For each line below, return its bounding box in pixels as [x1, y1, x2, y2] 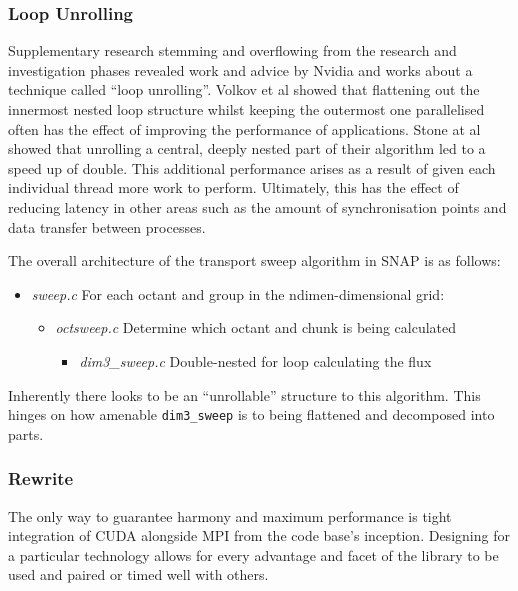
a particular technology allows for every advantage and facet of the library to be [8, 544, 499, 565]
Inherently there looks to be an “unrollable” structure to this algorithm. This [8, 384, 481, 405]
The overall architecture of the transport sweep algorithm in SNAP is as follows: [8, 250, 501, 271]
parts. [8, 423, 44, 444]
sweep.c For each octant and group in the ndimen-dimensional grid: [31, 283, 445, 304]
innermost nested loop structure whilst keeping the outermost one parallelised [8, 99, 485, 119]
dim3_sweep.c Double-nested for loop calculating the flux [79, 350, 432, 371]
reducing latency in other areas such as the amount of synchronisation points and [8, 196, 507, 217]
